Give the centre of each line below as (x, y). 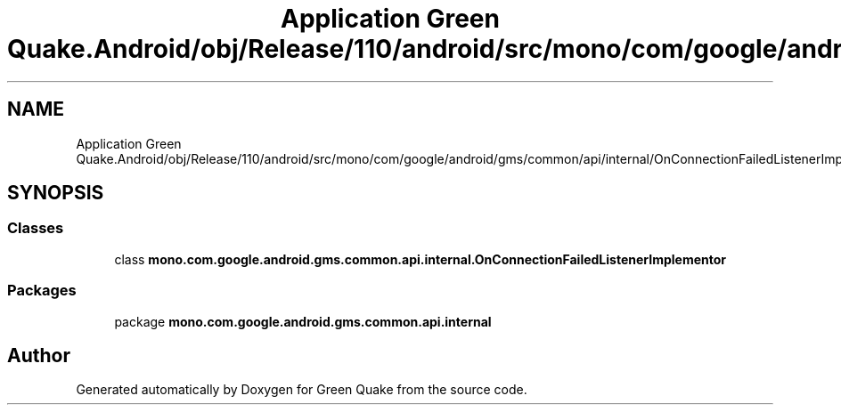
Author (39, 355)
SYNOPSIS (56, 193)
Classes (36, 228)
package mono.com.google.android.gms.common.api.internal (303, 321)
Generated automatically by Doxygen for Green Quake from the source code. (302, 390)
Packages (42, 291)
